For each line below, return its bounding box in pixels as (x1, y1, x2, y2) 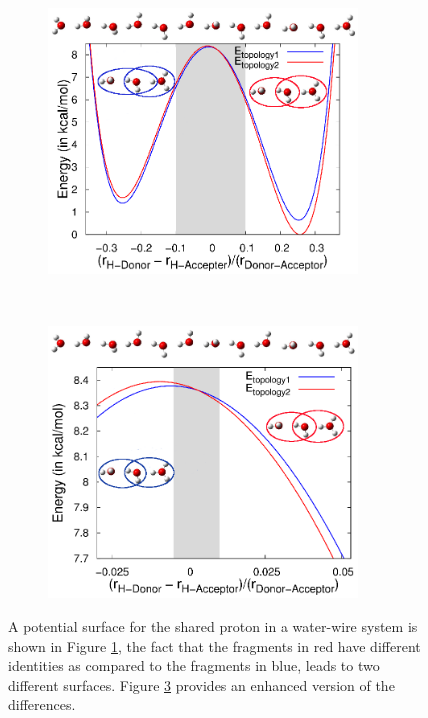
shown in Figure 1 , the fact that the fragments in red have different (8, 635, 421, 656)
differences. (8, 694, 76, 715)
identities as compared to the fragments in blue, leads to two (8, 655, 380, 676)
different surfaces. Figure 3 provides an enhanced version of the (8, 674, 395, 695)
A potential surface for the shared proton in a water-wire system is (8, 616, 418, 637)
